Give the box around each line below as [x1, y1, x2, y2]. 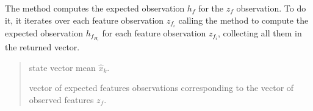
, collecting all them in [218, 26, 302, 39]
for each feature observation [102, 26, 206, 39]
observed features [29, 93, 94, 106]
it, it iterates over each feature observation [5, 13, 164, 26]
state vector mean [29, 61, 96, 73]
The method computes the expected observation [5, 2, 185, 14]
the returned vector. [5, 41, 80, 53]
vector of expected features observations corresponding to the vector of [29, 81, 294, 94]
